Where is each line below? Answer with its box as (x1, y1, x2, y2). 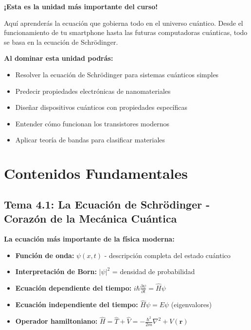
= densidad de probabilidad (112, 266, 195, 277)
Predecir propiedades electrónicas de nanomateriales (15, 86, 171, 96)
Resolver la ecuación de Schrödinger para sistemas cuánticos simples (15, 69, 219, 79)
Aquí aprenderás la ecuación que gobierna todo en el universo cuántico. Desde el (4, 17, 243, 28)
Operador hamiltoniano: (15, 316, 98, 326)
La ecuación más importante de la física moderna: (4, 233, 175, 243)
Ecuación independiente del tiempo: (15, 299, 138, 310)
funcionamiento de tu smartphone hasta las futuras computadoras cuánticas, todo (4, 27, 248, 37)
